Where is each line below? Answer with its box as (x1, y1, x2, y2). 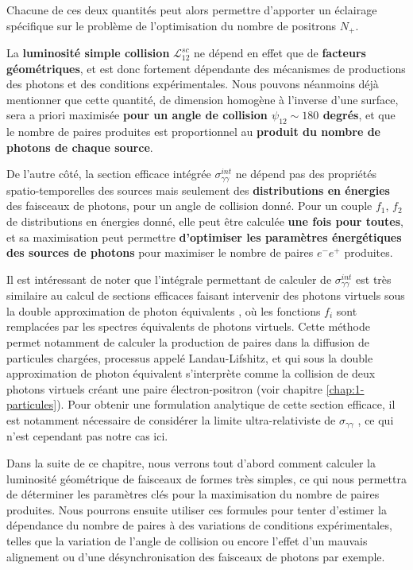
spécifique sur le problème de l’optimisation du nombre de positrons (6, 17, 337, 33)
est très (356, 270, 392, 287)
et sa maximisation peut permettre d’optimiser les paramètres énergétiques (6, 228, 402, 245)
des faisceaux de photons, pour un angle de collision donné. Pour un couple (6, 197, 372, 214)
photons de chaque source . (6, 138, 153, 155)
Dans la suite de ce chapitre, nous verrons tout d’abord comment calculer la (6, 455, 376, 471)
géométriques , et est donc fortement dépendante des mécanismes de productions (6, 60, 406, 76)
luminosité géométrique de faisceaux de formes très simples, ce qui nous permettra (6, 470, 407, 487)
